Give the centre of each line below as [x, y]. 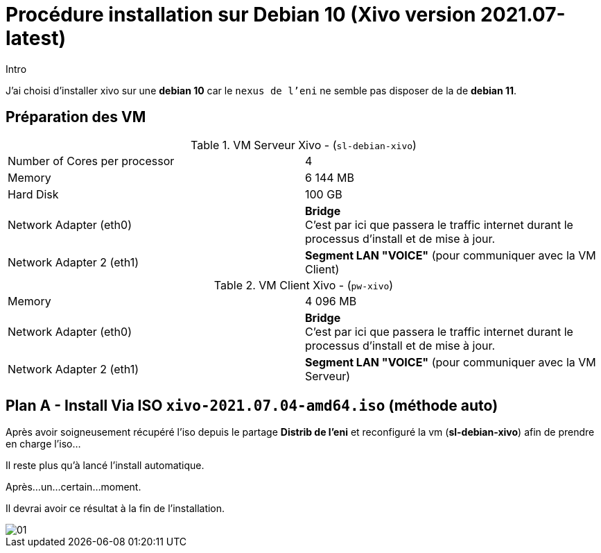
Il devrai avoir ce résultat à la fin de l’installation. [115, 509]
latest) [36, 38]
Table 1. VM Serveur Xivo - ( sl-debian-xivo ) [304, 145]
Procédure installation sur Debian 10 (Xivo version [241, 15]
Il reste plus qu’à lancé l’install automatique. [105, 466]
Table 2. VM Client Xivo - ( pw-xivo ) [304, 285]
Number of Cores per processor [91, 161]
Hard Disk [33, 194]
